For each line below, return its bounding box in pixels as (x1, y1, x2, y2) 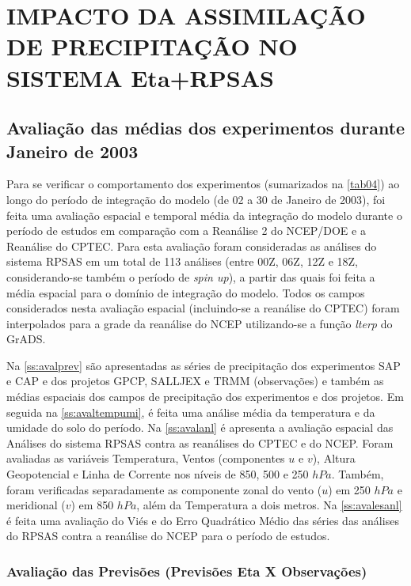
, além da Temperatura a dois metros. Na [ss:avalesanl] (136, 497, 402, 513)
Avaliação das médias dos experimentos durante (6, 115, 405, 140)
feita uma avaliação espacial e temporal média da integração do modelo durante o (6, 206, 402, 223)
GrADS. (6, 331, 46, 347)
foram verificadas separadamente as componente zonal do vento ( (6, 481, 322, 497)
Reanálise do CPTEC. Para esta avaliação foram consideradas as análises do (6, 237, 377, 254)
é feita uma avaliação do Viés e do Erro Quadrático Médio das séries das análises (6, 512, 399, 528)
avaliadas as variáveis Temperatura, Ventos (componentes (6, 450, 285, 467)
